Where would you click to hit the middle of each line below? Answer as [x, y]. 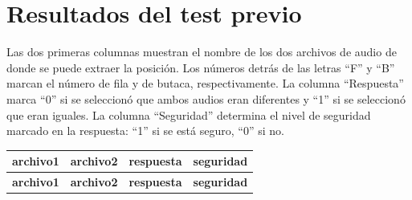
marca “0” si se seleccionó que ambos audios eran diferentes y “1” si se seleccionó [206, 98]
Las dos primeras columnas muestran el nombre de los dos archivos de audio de [202, 52]
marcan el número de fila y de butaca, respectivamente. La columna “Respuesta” [205, 83]
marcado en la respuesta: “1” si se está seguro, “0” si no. [145, 131]
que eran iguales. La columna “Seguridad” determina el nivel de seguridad [189, 114]
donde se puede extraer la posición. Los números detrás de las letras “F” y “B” [201, 67]
